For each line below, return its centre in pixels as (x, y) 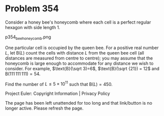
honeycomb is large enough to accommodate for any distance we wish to (79, 63)
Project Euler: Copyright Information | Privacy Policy (58, 93)
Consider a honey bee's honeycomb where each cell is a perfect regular (78, 22)
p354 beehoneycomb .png (28, 37)
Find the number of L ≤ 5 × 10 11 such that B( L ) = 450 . (59, 84)
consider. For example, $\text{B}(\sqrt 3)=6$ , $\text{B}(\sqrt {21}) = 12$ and (82, 68)
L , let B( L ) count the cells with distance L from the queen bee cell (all (75, 53)
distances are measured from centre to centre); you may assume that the (79, 58)
